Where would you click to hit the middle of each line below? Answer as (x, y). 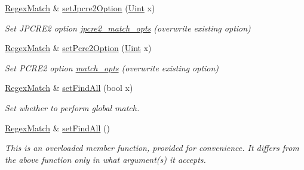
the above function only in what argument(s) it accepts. (105, 159)
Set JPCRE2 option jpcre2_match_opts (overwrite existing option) (128, 28)
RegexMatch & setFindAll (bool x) (69, 88)
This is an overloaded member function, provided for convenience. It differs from (152, 148)
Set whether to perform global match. (72, 107)
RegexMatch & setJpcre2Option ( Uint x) (80, 8)
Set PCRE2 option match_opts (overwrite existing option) (112, 67)
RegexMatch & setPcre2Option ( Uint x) (78, 48)
